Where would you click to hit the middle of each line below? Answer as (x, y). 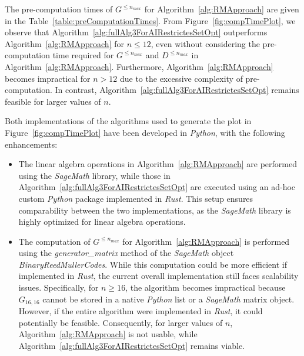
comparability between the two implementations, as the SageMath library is (155, 210)
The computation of (54, 241)
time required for (83, 55)
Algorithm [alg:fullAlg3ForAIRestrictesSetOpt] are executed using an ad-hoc (157, 187)
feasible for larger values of (53, 101)
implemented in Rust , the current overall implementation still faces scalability (158, 276)
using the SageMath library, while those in (94, 175)
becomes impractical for (48, 78)
